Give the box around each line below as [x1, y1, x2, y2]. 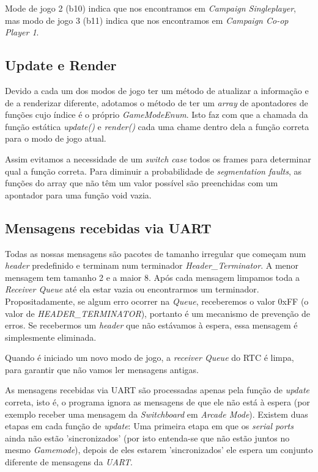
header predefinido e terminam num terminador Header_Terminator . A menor [5, 259, 299, 272]
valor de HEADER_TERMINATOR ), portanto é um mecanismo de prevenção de [5, 307, 310, 319]
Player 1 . [5, 26, 39, 38]
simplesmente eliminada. [5, 330, 97, 343]
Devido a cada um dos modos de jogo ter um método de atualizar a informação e [5, 84, 309, 96]
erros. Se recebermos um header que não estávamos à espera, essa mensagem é [5, 319, 298, 332]
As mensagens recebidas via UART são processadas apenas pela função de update [5, 383, 309, 396]
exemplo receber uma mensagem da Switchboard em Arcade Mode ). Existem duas [5, 407, 308, 420]
